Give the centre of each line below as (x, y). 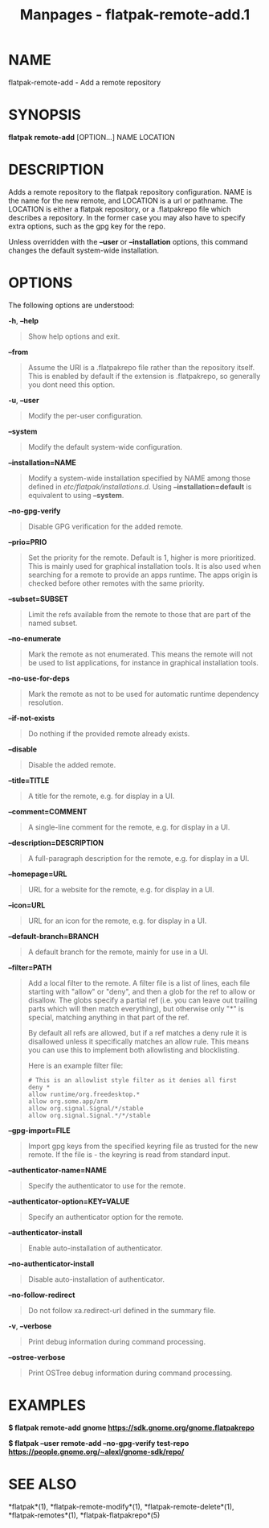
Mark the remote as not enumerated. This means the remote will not (140, 654)
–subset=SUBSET (38, 599)
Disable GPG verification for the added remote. (105, 526)
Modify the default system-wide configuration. (105, 447)
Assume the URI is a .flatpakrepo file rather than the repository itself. (141, 367)
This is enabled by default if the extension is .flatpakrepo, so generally (144, 376)
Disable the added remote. (72, 764)
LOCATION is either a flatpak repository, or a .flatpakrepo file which (120, 209)
